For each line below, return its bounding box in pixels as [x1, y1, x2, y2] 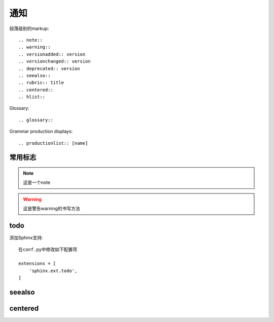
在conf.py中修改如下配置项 [18, 246, 78, 252]
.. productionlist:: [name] [18, 140, 88, 146]
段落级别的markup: [9, 25, 49, 31]
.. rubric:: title [18, 80, 64, 86]
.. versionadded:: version [18, 51, 86, 57]
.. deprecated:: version [18, 66, 80, 71]
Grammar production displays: [9, 128, 73, 135]
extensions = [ [18, 261, 56, 267]
